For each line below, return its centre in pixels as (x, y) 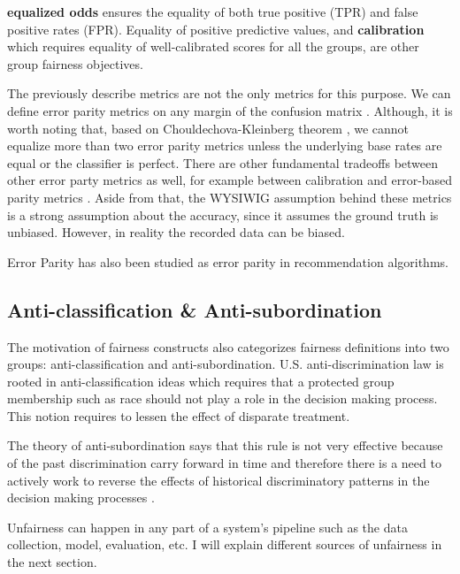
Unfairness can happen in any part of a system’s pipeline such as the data (207, 527)
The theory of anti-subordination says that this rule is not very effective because (225, 445)
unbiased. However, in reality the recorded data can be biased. (176, 232)
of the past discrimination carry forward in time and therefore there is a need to (224, 463)
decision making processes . (81, 497)
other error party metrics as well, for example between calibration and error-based (230, 180)
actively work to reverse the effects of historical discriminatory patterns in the (218, 480)
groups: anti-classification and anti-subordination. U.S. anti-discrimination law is (226, 364)
